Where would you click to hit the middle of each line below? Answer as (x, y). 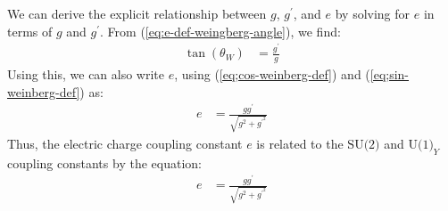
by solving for (373, 13)
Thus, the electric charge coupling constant (125, 143)
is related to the (300, 143)
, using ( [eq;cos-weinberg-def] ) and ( (272, 73)
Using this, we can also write (86, 73)
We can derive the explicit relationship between (137, 13)
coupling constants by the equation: (104, 162)
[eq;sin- (390, 73)
